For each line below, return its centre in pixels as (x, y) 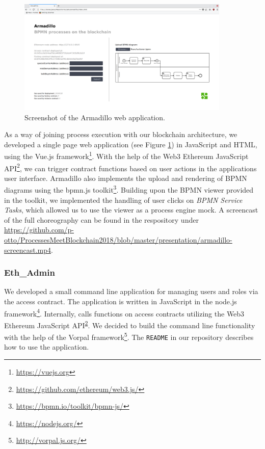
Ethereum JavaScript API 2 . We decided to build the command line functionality (130, 324)
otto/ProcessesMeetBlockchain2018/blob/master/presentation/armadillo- (118, 240)
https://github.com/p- (39, 230)
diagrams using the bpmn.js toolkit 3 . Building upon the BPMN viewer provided (129, 189)
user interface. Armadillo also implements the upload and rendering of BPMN (126, 178)
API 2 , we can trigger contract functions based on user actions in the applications (130, 167)
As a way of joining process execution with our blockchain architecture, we (121, 134)
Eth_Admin (30, 272)
